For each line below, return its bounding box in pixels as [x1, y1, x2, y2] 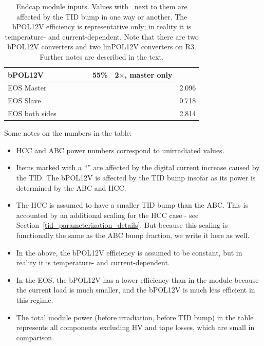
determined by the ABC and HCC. [16, 182, 126, 193]
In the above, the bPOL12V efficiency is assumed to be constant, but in [16, 247, 242, 258]
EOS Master [8, 82, 47, 93]
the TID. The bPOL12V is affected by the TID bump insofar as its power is [16, 172, 256, 183]
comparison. [16, 332, 54, 342]
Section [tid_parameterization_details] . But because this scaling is [16, 220, 228, 230]
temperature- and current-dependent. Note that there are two [5, 31, 199, 42]
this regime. [16, 294, 53, 305]
